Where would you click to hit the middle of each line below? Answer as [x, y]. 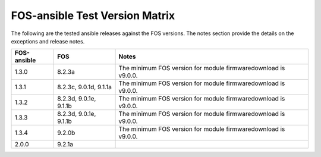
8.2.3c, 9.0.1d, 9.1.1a [85, 87]
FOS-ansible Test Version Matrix [93, 15]
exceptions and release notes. [48, 41]
